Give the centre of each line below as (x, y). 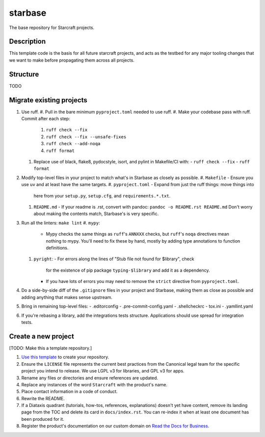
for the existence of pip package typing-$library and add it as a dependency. (128, 270)
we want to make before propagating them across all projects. (72, 60)
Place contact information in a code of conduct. (69, 392)
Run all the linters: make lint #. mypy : (61, 223)
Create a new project (42, 336)
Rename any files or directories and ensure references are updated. (90, 378)
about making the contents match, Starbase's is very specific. (96, 214)
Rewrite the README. (43, 398)
